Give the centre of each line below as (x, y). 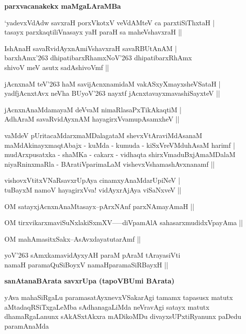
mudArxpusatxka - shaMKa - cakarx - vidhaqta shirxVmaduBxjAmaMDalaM (120, 154)
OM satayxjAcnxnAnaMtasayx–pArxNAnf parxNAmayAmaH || (99, 206)
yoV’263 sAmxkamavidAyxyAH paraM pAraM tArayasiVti (92, 255)
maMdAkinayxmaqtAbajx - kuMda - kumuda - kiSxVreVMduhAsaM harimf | (120, 145)
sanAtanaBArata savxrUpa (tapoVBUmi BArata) (90, 281)
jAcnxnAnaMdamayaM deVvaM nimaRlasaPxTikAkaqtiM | (93, 109)
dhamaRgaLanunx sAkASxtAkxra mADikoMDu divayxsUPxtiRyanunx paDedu (123, 316)
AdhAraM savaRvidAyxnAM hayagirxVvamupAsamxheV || (92, 119)
